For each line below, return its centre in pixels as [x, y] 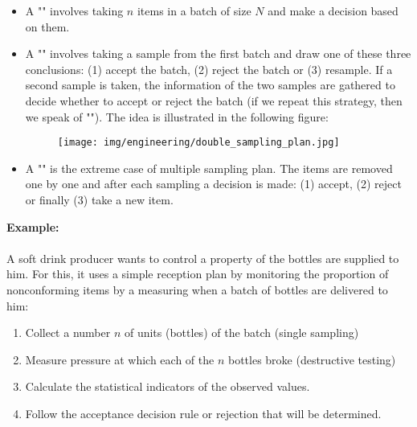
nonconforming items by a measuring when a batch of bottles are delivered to [197, 289]
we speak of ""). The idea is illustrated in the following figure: [177, 116]
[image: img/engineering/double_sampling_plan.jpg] [198, 143]
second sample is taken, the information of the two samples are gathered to [210, 85]
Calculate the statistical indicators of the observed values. [168, 386]
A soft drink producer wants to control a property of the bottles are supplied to [203, 258]
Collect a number [68, 333]
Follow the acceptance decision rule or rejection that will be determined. [203, 413]
